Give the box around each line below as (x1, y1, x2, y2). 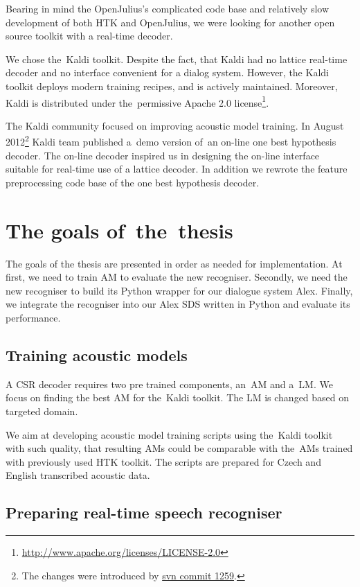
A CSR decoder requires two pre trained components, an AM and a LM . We (6, 376, 333, 391)
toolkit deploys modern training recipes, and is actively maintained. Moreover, (6, 78, 338, 93)
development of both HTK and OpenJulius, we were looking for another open (6, 15, 335, 29)
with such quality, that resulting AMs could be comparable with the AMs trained (6, 441, 353, 455)
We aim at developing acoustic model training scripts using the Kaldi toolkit (6, 427, 333, 441)
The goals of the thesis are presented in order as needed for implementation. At (6, 256, 343, 270)
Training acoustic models (6, 344, 188, 365)
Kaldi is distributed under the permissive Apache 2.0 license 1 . (6, 93, 269, 109)
